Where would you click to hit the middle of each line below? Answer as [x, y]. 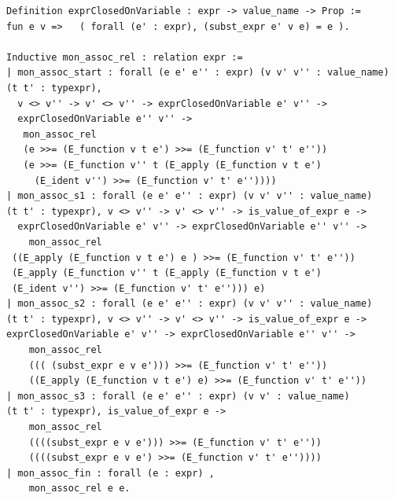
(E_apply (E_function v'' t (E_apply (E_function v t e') [167, 273]
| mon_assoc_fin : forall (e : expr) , [110, 473]
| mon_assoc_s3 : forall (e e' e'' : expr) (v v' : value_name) [178, 396]
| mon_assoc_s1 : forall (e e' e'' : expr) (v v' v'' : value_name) [190, 196]
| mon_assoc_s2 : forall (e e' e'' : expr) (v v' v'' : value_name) [190, 304]
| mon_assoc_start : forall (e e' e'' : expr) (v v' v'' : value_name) [198, 73]
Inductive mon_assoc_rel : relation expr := [125, 57]
